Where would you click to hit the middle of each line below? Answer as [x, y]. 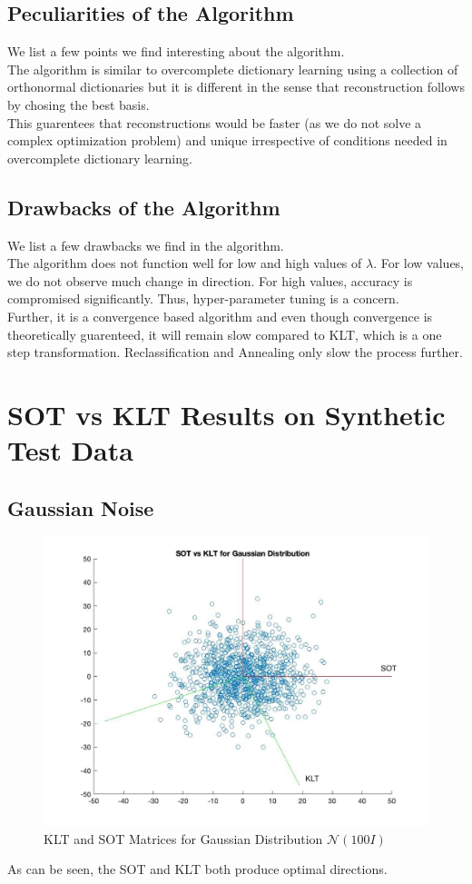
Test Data [70, 450]
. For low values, [419, 263]
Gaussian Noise [81, 507]
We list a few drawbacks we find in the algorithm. [146, 245]
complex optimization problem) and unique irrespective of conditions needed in [227, 140]
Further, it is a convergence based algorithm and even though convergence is [220, 316]
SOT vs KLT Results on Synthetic [226, 414]
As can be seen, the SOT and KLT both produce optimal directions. [197, 869]
